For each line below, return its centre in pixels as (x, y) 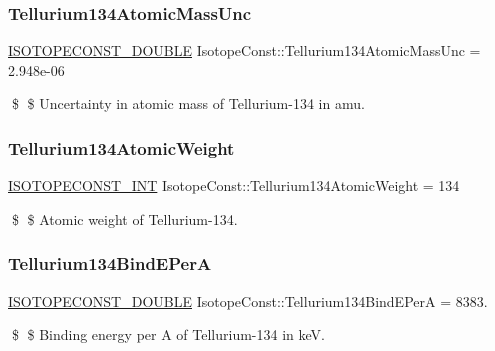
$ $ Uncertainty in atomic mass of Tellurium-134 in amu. (188, 103)
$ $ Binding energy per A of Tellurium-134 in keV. (168, 334)
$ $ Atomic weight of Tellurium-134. (124, 218)
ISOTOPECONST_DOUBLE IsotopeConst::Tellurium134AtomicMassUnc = (244, 50)
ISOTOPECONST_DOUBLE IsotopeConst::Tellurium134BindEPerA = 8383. (248, 300)
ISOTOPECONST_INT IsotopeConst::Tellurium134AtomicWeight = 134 (234, 185)
